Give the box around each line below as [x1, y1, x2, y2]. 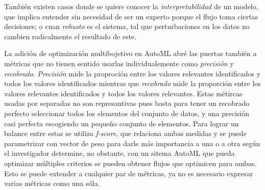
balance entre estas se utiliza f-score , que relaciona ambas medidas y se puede [4, 128, 247, 139]
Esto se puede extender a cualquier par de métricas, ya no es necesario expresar [4, 168, 253, 178]
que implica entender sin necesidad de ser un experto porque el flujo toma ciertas [4, 11, 258, 21]
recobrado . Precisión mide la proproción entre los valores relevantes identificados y [4, 68, 261, 78]
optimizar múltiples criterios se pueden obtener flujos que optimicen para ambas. [4, 157, 257, 168]
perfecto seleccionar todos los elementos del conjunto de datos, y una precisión [4, 107, 250, 118]
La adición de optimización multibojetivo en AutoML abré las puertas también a [4, 48, 257, 59]
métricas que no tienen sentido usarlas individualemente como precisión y [4, 58, 234, 68]
